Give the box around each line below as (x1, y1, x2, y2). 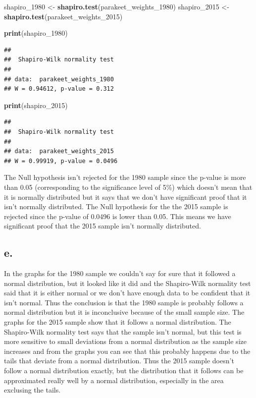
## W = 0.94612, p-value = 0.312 (4, 85, 114, 93)
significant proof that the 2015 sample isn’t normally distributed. (4, 221, 201, 231)
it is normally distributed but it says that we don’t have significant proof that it (4, 191, 247, 202)
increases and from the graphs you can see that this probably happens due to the (4, 345, 251, 356)
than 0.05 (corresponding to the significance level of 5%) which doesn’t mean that (4, 181, 253, 192)
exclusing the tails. (4, 385, 61, 395)
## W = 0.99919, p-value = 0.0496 (4, 157, 118, 165)
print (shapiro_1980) (4, 28, 68, 38)
